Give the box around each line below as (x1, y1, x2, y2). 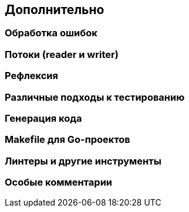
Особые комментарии (5, 176, 113, 189)
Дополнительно (5, 2, 104, 17)
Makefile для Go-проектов (5, 134, 130, 146)
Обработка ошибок (5, 27, 97, 39)
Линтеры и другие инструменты (5, 155, 161, 167)
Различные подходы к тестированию (5, 91, 185, 103)
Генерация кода (5, 112, 82, 124)
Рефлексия (5, 70, 58, 82)
